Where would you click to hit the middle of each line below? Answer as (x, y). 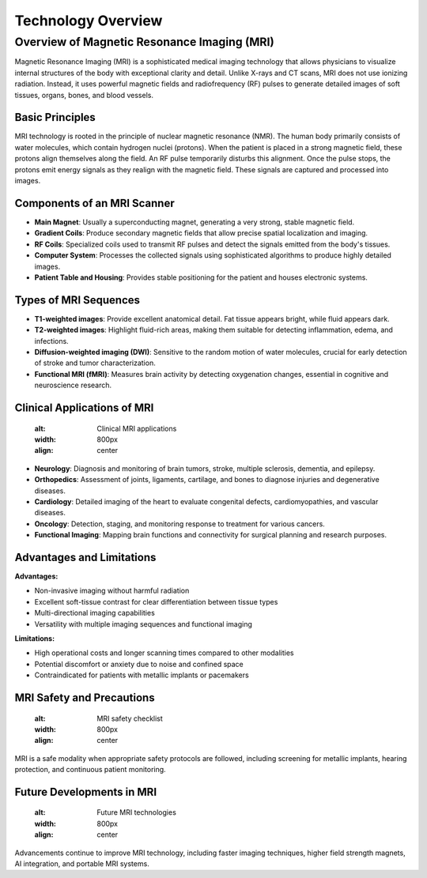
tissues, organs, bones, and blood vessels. (84, 95)
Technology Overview (89, 21)
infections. (51, 341)
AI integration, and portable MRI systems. (82, 864)
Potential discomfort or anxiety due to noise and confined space (139, 664)
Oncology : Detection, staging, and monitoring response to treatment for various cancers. (180, 524)
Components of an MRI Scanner (95, 203)
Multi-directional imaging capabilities (95, 613)
